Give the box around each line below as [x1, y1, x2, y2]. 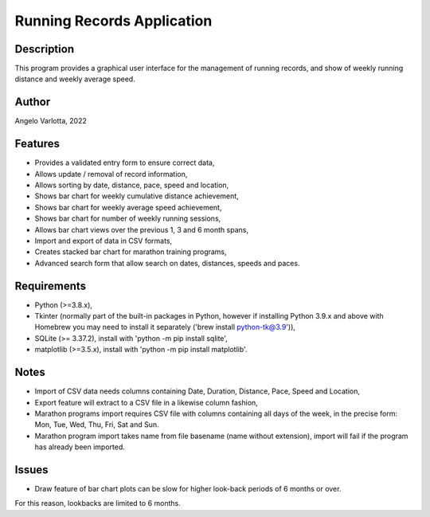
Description [14, 42, 75, 56]
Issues [14, 463, 49, 476]
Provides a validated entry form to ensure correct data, [34, 158, 215, 167]
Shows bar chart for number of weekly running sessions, [34, 213, 221, 223]
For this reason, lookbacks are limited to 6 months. [14, 499, 181, 508]
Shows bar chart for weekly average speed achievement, [34, 202, 222, 212]
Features [14, 137, 60, 151]
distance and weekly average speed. [14, 74, 135, 84]
